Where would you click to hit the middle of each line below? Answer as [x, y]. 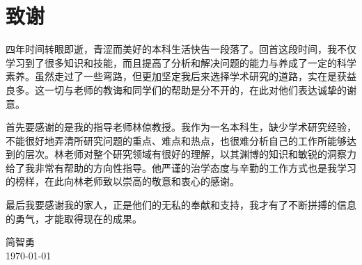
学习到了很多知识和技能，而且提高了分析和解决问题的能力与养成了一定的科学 [181, 62]
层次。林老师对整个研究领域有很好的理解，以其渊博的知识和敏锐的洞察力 [190, 154]
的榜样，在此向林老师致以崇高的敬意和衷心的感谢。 [123, 181]
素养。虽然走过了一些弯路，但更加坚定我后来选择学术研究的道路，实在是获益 [181, 76]
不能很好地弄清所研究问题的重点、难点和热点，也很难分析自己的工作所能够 [176, 140]
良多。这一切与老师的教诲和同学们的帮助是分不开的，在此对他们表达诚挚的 [176, 89]
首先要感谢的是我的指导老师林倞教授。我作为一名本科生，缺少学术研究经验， [181, 127]
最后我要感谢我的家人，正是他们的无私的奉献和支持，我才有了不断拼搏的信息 [181, 205]
